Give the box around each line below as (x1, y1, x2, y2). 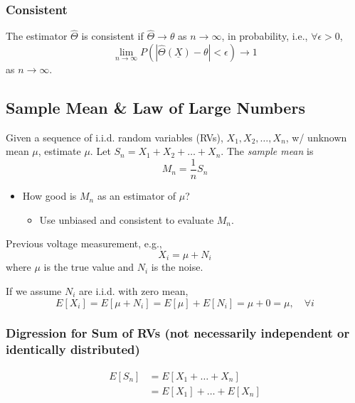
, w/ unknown (285, 129, 347, 144)
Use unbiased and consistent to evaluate (39, 212, 214, 227)
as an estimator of (97, 188, 176, 203)
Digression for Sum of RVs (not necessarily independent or (6, 324, 350, 342)
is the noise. (151, 259, 203, 274)
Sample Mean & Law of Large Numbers (6, 97, 305, 119)
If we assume (6, 283, 62, 298)
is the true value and (43, 259, 134, 274)
